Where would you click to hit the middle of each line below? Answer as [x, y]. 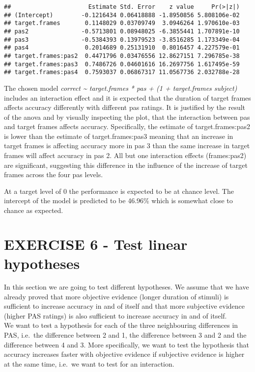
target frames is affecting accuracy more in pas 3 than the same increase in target [127, 146]
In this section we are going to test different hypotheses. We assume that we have [127, 286]
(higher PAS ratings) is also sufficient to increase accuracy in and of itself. [115, 315]
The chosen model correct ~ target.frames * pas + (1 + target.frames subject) [121, 88]
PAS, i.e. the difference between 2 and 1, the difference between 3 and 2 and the [125, 334]
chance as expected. [34, 210]
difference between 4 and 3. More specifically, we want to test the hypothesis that [127, 344]
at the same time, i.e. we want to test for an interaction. [89, 363]
